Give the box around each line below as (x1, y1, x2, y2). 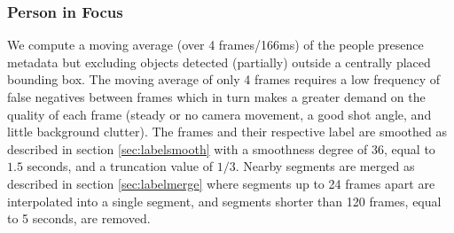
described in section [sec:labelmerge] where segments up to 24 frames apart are (7, 174, 435, 192)
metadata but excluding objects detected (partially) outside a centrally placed (7, 52, 431, 71)
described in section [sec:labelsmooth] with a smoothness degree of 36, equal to (7, 139, 435, 158)
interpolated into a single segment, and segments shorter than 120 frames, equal (7, 191, 442, 210)
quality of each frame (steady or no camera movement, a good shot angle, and (7, 105, 432, 123)
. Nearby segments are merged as (235, 157, 415, 175)
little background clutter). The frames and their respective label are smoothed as (7, 122, 447, 141)
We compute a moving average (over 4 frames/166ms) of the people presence (7, 35, 424, 54)
